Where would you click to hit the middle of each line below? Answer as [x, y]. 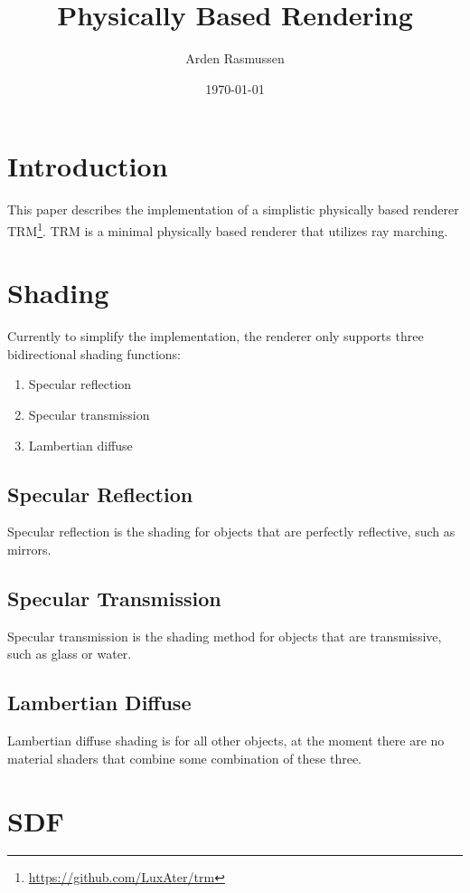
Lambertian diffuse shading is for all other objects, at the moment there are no [226, 741]
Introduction [88, 166]
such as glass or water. [70, 654]
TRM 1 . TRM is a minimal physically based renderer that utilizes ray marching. [228, 229]
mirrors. [29, 549]
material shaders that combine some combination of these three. [184, 758]
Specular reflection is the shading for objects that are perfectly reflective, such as [231, 532]
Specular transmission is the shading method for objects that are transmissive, [225, 636]
